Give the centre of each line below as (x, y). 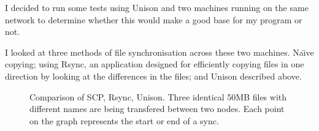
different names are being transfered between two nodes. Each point (157, 109)
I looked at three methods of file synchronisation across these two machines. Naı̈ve (159, 52)
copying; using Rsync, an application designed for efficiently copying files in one (155, 64)
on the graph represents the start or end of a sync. (124, 120)
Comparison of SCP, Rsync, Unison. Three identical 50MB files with (158, 96)
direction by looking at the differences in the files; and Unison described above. (153, 76)
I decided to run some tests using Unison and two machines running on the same (157, 7)
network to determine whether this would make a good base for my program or (154, 19)
